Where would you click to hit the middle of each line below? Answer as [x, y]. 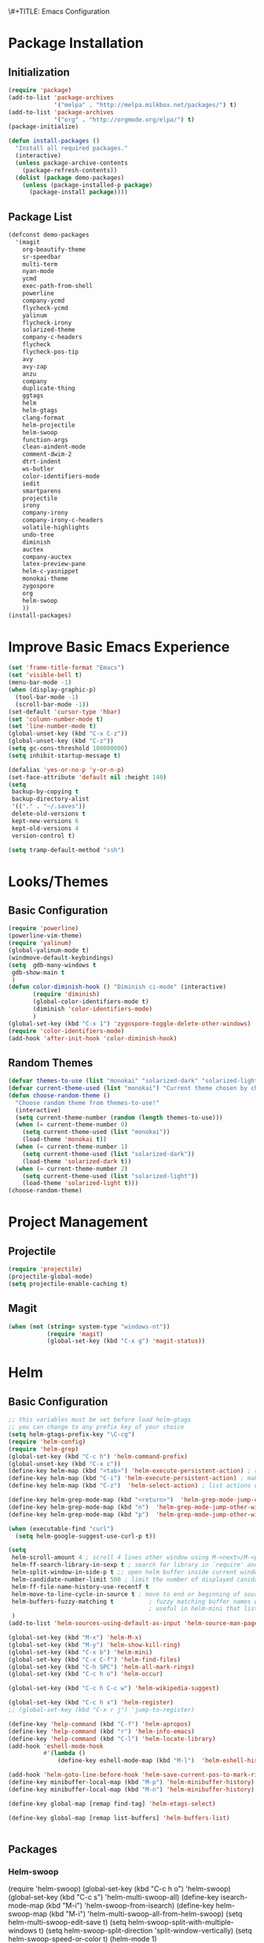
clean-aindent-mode [54, 447]
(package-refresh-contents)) [70, 170]
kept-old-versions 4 [45, 828]
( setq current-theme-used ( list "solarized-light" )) [110, 1176]
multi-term [40, 264]
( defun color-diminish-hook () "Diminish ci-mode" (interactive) [117, 987]
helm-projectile [49, 425]
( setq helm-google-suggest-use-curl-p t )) [86, 1536]
